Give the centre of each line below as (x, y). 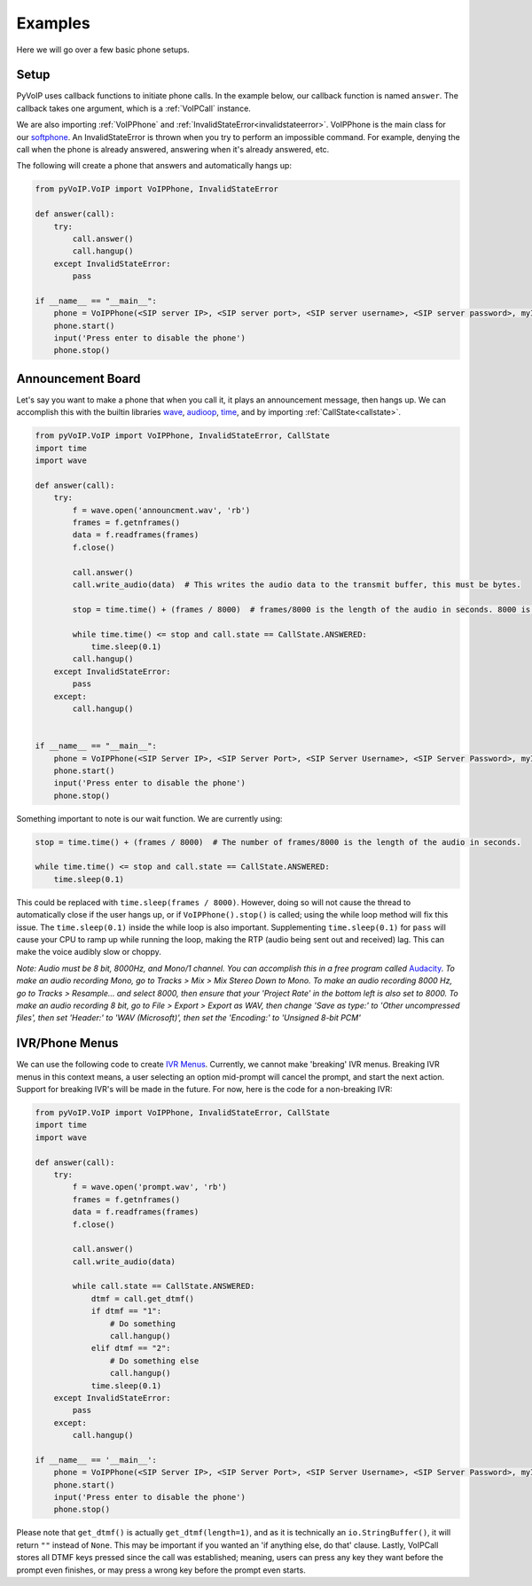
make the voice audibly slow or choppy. (89, 952)
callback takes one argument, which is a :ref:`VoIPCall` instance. (134, 108)
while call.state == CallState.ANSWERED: (164, 1286)
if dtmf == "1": (126, 1311)
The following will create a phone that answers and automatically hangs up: (154, 166)
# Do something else (154, 1360)
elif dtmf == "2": (131, 1348)
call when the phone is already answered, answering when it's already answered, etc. (173, 150)
